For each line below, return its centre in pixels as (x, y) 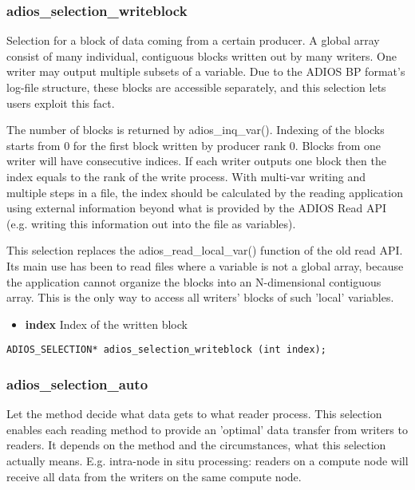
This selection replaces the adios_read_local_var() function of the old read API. (205, 250)
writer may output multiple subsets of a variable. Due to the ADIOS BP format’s (206, 71)
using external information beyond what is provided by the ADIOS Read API (197, 208)
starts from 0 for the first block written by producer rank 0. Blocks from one (194, 145)
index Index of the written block (106, 324)
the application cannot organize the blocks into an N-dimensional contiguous (194, 281)
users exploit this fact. (61, 103)
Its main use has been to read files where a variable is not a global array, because (205, 265)
